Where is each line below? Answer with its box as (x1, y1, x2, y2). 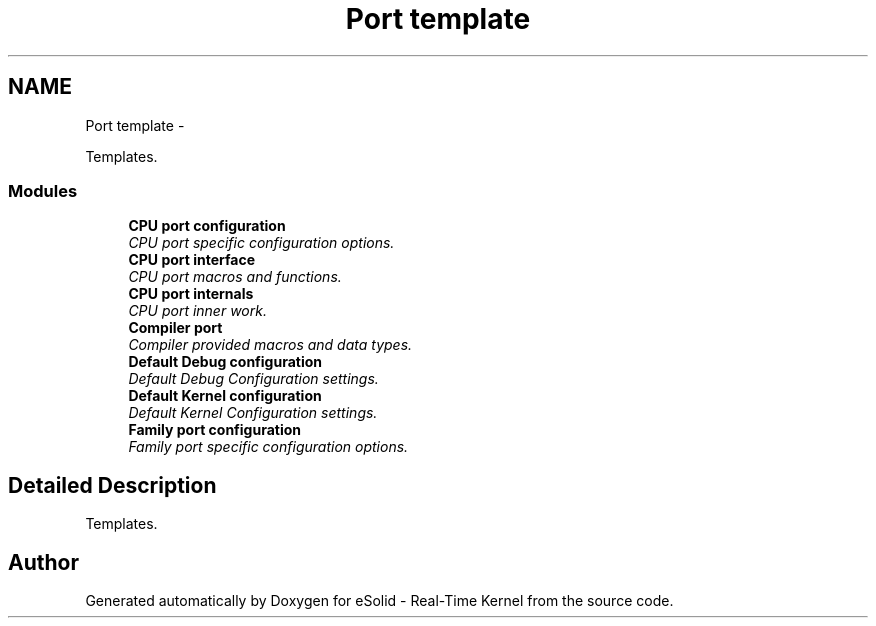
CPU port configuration (128, 217, 286, 235)
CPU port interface (128, 251, 256, 269)
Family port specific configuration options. (128, 438, 409, 456)
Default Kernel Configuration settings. (128, 404, 378, 422)
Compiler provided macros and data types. (128, 336, 413, 354)
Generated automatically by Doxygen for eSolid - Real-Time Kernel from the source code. (85, 592, 674, 610)
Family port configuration (128, 421, 302, 439)
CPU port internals (128, 285, 254, 303)
